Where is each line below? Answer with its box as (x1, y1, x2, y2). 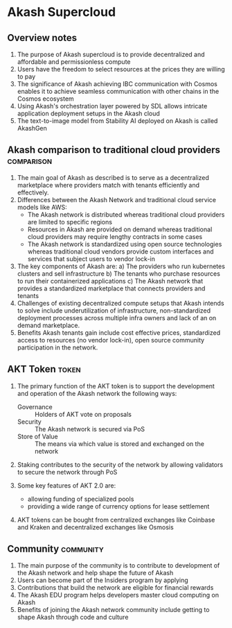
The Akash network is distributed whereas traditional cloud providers (27, 210, 225, 219)
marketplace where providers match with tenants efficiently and (17, 181, 199, 189)
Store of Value (17, 432, 58, 440)
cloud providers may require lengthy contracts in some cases (27, 232, 203, 240)
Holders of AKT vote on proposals (34, 410, 132, 418)
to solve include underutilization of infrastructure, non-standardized (17, 306, 211, 315)
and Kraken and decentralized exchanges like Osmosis (17, 522, 175, 531)
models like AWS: (17, 203, 67, 211)
